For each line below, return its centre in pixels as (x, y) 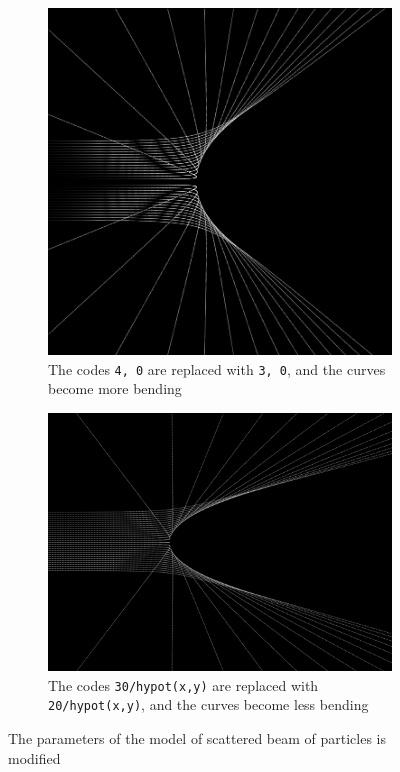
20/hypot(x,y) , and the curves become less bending (208, 704)
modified (34, 757)
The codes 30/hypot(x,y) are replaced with (183, 684)
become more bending (115, 388)
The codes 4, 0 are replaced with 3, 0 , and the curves (217, 368)
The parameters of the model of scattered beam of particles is (197, 737)
